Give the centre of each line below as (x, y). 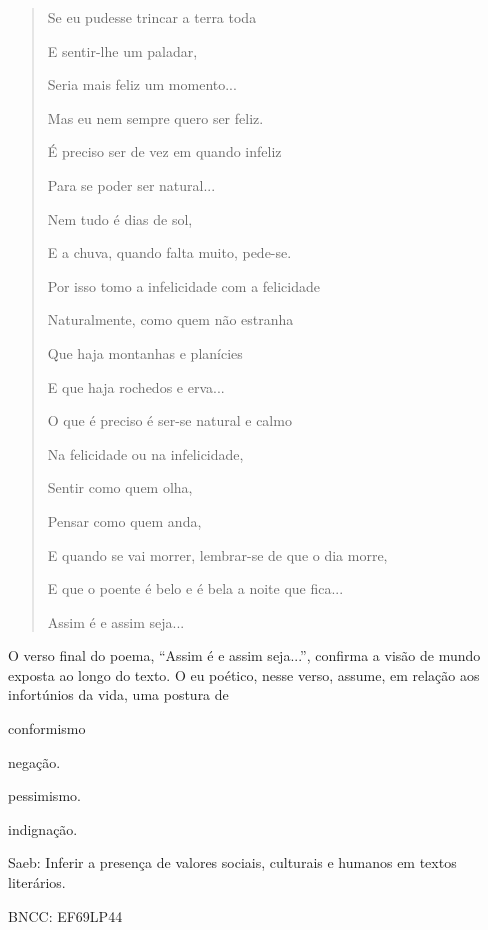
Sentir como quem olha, (120, 487)
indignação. (43, 828)
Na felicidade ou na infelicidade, (145, 453)
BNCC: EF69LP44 (65, 915)
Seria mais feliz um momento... (142, 84)
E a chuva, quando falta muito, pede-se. (169, 252)
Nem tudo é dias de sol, (120, 218)
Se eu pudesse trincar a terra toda (152, 17)
